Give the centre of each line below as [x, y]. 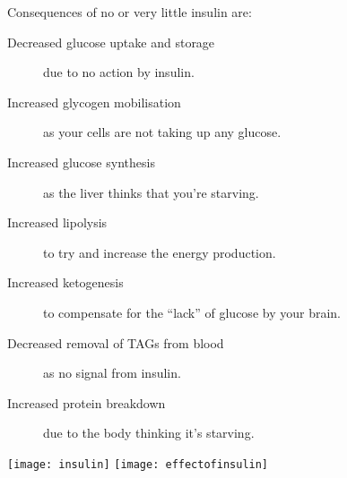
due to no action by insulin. [119, 72]
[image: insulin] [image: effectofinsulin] [138, 464]
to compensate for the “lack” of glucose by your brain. [192, 312]
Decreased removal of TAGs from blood [116, 342]
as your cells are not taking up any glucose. [162, 132]
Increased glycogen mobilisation [94, 102]
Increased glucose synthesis [81, 162]
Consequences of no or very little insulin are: [130, 12]
